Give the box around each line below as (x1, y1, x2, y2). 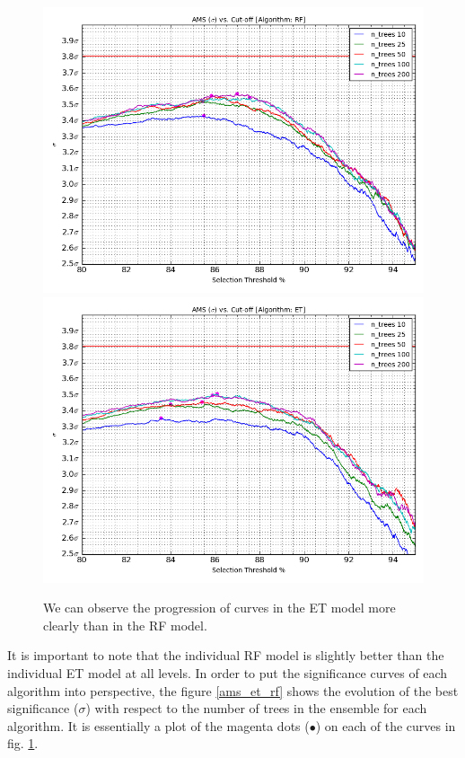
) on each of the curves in (315, 716, 456, 735)
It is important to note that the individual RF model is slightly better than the (7, 646, 444, 665)
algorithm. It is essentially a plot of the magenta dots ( (7, 716, 310, 735)
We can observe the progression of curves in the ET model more (43, 598, 396, 617)
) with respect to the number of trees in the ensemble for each (85, 699, 427, 718)
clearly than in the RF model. (43, 615, 207, 634)
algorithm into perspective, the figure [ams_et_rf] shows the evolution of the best (7, 681, 459, 700)
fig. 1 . (7, 734, 39, 753)
